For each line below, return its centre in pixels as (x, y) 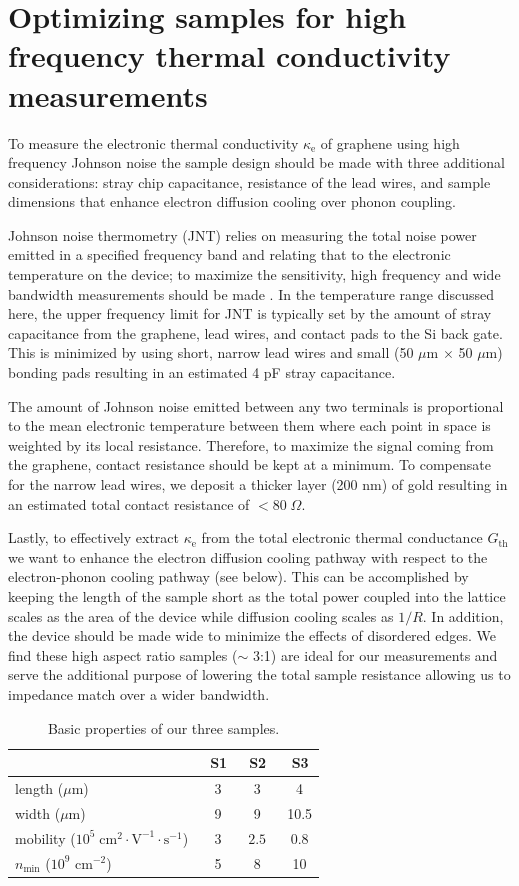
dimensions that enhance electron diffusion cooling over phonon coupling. (232, 201)
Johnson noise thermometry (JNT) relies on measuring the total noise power (242, 234)
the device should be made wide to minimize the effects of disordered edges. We (252, 635)
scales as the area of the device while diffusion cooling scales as (201, 615)
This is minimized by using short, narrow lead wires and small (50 (211, 352)
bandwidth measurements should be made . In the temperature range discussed (251, 293)
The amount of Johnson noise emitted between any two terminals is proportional (256, 405)
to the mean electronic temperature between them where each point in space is (249, 425)
